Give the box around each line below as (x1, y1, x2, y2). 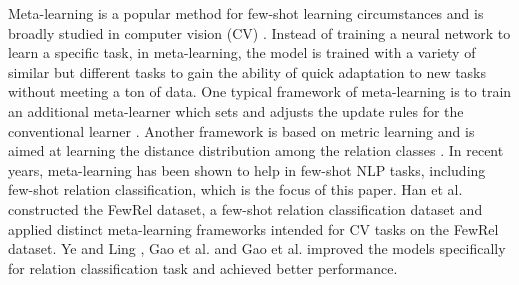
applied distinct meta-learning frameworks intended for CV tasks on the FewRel (8, 218, 499, 239)
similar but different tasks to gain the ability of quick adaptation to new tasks (8, 61, 487, 82)
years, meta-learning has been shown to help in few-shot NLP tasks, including (8, 159, 486, 180)
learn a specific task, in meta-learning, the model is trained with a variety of (8, 42, 476, 63)
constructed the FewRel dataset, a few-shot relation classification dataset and (8, 198, 483, 219)
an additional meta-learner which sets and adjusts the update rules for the (8, 100, 464, 121)
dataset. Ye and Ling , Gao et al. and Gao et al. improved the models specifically (8, 238, 506, 259)
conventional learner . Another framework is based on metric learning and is (8, 120, 475, 141)
